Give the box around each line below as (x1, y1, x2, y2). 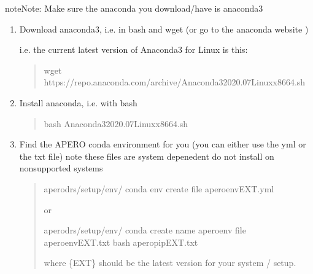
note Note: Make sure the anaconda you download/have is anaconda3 (5, 2, 263, 14)
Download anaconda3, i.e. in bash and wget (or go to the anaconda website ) (19, 22, 309, 35)
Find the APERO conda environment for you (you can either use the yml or (19, 138, 306, 151)
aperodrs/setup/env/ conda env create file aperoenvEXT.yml (44, 182, 274, 195)
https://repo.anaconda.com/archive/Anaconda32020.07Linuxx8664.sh (44, 76, 306, 88)
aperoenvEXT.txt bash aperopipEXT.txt (44, 235, 198, 248)
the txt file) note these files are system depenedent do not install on (19, 149, 274, 162)
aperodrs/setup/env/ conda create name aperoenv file (44, 224, 246, 237)
